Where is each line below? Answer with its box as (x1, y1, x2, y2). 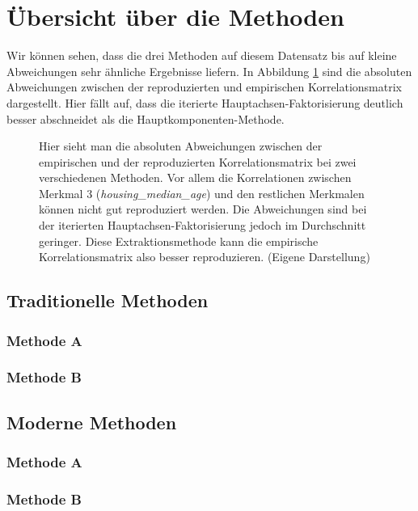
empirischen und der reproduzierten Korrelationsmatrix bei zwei (39, 153, 357, 170)
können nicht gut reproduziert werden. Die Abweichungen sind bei (39, 201, 367, 217)
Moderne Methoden (6, 409, 177, 434)
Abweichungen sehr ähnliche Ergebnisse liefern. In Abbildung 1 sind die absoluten (6, 62, 412, 79)
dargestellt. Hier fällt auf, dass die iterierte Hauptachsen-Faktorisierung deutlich (6, 94, 403, 111)
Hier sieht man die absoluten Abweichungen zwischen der (39, 137, 323, 154)
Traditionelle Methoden (6, 288, 209, 313)
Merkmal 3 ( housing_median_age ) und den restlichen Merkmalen (39, 184, 365, 201)
